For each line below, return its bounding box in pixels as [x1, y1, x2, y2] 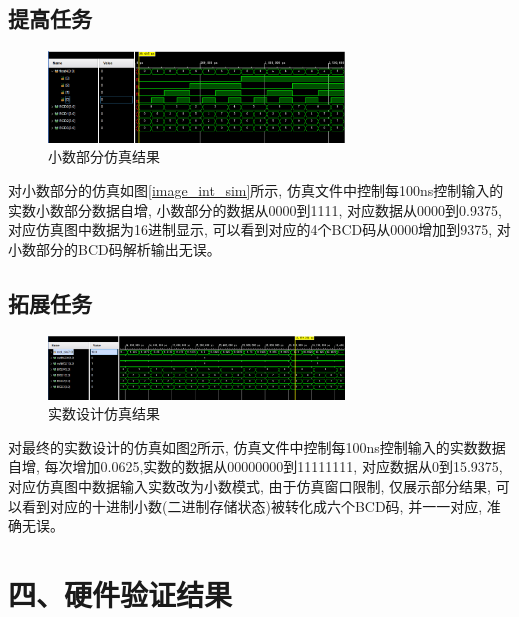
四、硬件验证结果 [8, 573, 233, 614]
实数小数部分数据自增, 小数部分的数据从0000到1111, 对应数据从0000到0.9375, [8, 199, 502, 220]
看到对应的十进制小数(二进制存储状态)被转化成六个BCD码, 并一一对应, [21, 495, 483, 516]
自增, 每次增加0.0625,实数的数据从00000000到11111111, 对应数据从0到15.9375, [8, 456, 503, 477]
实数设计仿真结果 [48, 403, 160, 424]
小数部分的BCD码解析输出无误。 [8, 238, 221, 259]
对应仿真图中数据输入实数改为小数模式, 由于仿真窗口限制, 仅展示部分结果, [8, 475, 491, 496]
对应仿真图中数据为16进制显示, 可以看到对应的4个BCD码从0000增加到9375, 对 [8, 219, 511, 240]
